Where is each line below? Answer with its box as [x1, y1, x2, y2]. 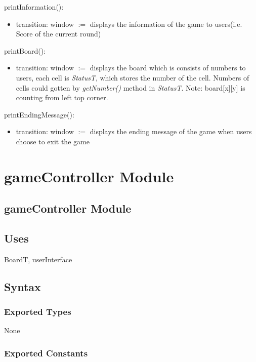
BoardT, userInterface [4, 254, 72, 264]
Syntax [4, 278, 41, 294]
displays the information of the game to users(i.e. [90, 18, 242, 29]
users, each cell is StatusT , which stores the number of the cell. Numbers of [16, 72, 249, 83]
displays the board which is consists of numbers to [90, 62, 246, 73]
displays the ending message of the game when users [90, 126, 252, 137]
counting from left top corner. [16, 92, 108, 103]
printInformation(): [4, 2, 64, 12]
